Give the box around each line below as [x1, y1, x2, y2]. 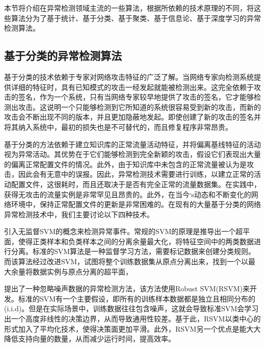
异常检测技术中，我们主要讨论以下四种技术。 [4, 209, 154, 219]
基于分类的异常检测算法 [4, 48, 122, 63]
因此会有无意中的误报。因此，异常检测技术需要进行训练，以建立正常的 [18, 169, 254, 179]
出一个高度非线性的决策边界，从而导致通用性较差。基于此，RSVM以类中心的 [4, 313, 261, 324]
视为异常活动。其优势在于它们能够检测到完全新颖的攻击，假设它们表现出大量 [4, 149, 261, 159]
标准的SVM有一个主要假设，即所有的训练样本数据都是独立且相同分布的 [18, 293, 256, 304]
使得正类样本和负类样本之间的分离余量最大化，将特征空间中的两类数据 [18, 236, 254, 246]
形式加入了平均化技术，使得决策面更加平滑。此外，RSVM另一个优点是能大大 [4, 323, 261, 334]
